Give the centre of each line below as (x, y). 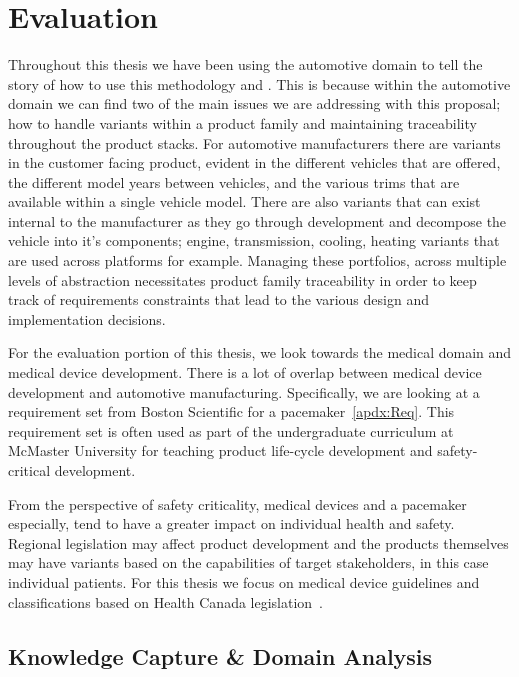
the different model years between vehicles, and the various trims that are (234, 181)
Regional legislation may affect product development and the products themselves (258, 542)
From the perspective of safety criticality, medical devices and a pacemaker (237, 503)
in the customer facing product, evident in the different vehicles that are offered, (254, 162)
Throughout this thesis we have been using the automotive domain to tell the (245, 64)
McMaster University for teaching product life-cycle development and (220, 450)
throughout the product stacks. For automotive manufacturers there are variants (254, 142)
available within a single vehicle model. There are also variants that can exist (244, 201)
